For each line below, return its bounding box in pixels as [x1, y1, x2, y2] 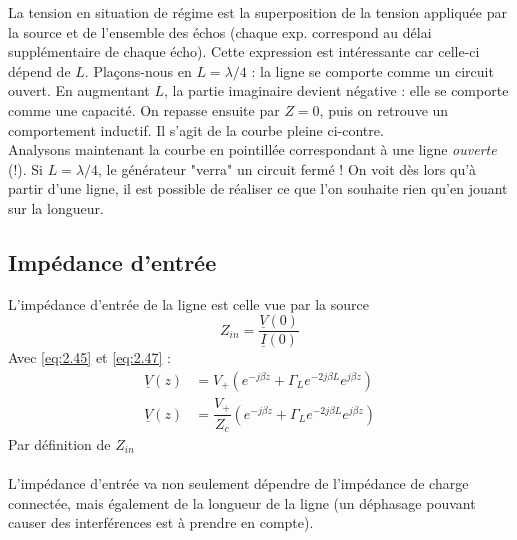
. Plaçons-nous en [84, 60, 192, 81]
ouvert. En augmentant [8, 80, 150, 101]
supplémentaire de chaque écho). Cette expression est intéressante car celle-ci [8, 41, 480, 62]
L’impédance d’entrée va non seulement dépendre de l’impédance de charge [8, 473, 469, 494]
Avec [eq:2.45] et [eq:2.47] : [8, 347, 171, 368]
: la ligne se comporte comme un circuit [251, 60, 494, 81]
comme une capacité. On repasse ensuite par [8, 99, 280, 120]
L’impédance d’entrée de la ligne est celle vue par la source [8, 293, 369, 314]
